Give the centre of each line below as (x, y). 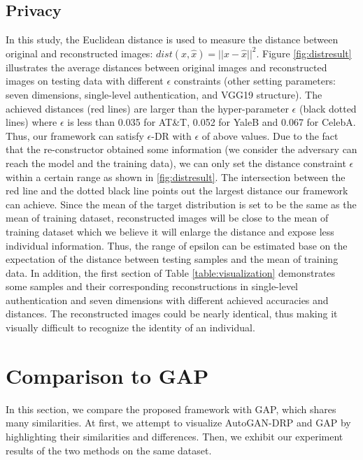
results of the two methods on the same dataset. (109, 450)
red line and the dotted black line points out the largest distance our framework (177, 191)
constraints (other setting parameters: (255, 81)
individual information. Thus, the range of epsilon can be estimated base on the (177, 245)
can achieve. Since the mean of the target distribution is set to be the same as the (181, 204)
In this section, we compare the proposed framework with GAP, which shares (171, 409)
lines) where (31, 122)
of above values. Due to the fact (270, 135)
